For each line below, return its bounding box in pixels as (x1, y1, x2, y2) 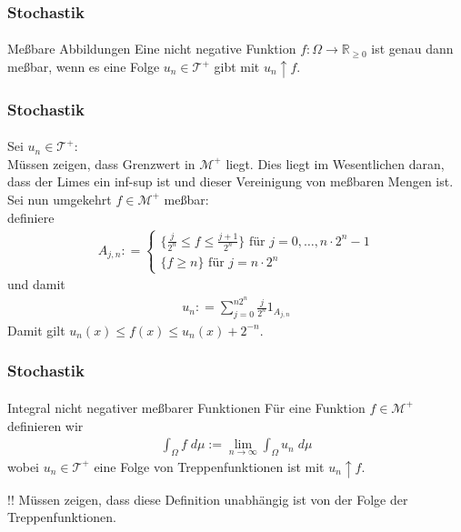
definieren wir (7, 416, 84, 435)
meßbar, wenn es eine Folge (7, 57, 160, 76)
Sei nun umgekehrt (7, 189, 112, 208)
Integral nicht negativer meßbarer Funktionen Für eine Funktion (7, 397, 366, 417)
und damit (7, 275, 65, 294)
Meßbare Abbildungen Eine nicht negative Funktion (7, 39, 296, 58)
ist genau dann (371, 39, 454, 58)
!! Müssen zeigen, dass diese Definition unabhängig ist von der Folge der (7, 489, 408, 508)
